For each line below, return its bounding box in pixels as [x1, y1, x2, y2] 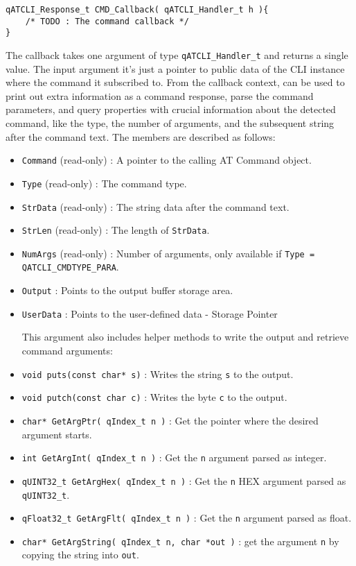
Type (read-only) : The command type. [21, 175, 187, 190]
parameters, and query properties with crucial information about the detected [6, 102, 336, 117]
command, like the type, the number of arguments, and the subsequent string [6, 116, 335, 130]
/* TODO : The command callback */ [25, 16, 189, 26]
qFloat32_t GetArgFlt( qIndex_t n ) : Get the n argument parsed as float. [21, 511, 352, 525]
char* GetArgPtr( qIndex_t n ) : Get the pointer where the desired [21, 413, 319, 427]
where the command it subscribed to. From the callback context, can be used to [6, 75, 345, 89]
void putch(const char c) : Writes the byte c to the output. [21, 390, 287, 404]
